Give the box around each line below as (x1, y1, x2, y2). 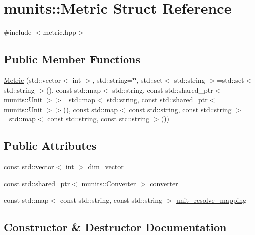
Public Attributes (4, 138, 97, 153)
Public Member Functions (4, 51, 140, 67)
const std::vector (4, 161, 54, 172)
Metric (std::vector (4, 74, 61, 85)
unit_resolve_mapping (176, 195, 247, 205)
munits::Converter (81, 178, 136, 188)
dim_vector (88, 161, 124, 172)
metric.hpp (43, 27, 76, 37)
